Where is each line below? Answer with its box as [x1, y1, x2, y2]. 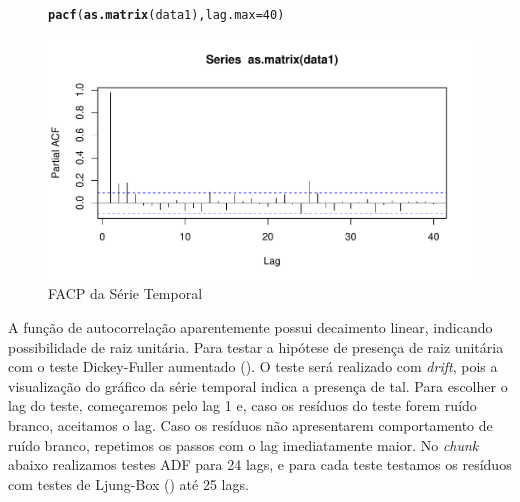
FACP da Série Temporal [48, 283, 203, 304]
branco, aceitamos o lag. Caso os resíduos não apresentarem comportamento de [8, 415, 493, 436]
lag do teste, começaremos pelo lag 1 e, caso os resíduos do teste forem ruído [8, 395, 477, 416]
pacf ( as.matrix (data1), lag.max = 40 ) [48, 8, 285, 22]
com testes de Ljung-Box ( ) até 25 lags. [8, 473, 249, 494]
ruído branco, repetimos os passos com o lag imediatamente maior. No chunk [8, 434, 479, 455]
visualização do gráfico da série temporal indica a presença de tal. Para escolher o [8, 375, 508, 396]
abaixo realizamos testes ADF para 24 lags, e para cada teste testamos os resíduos [8, 454, 512, 475]
